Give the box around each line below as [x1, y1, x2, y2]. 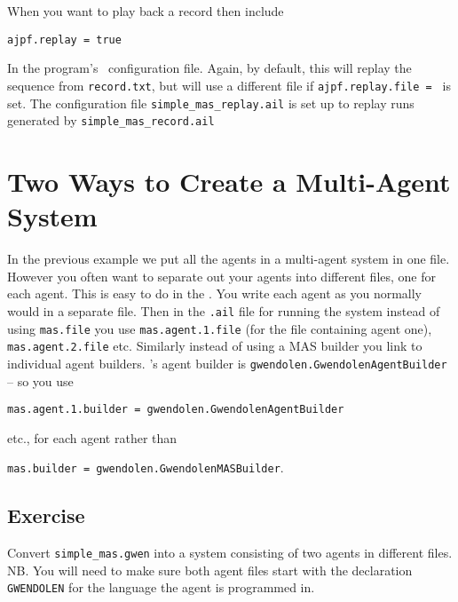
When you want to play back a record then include [7, 2, 284, 20]
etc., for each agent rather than [7, 428, 178, 447]
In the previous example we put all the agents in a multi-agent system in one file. [7, 250, 450, 268]
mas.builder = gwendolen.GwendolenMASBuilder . [7, 458, 284, 477]
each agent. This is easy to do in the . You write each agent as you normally [7, 284, 422, 303]
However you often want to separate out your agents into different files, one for [7, 266, 436, 285]
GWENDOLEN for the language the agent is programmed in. [7, 578, 315, 597]
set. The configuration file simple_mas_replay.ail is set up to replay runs [7, 93, 415, 112]
